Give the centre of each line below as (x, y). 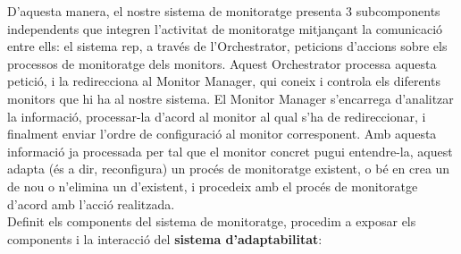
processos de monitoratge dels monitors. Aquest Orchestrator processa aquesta (222, 63)
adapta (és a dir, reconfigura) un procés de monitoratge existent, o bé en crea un (229, 169)
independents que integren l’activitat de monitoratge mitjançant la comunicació (225, 28)
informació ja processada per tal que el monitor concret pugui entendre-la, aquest (230, 151)
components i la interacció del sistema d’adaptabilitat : (165, 238)
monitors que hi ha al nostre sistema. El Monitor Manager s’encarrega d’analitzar (230, 98)
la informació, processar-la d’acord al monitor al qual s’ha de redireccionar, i (217, 116)
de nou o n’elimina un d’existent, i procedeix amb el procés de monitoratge (213, 186)
